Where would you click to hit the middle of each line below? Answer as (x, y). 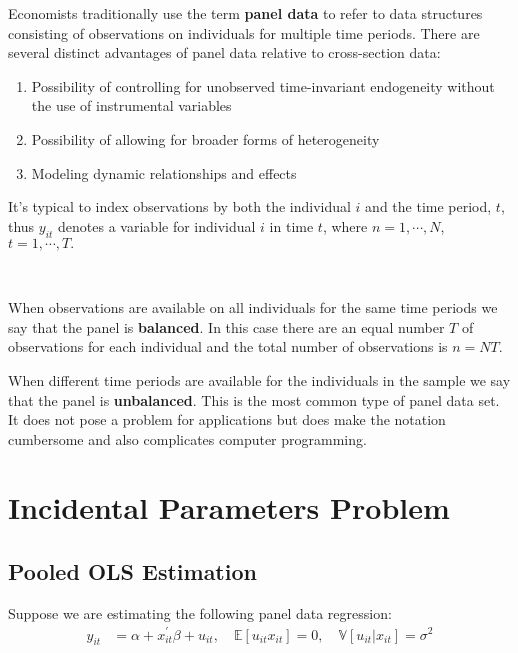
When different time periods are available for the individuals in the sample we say (259, 379)
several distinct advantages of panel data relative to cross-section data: (224, 52)
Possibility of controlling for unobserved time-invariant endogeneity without (263, 85)
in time (291, 225)
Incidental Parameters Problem (229, 507)
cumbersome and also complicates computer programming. (187, 438)
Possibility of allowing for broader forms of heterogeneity (205, 138)
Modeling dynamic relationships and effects (164, 172)
